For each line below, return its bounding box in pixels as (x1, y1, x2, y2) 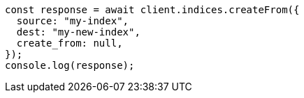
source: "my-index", (16, 15, 129, 26)
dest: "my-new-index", (16, 26, 140, 38)
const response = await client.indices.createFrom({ (5, 4, 300, 15)
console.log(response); (5, 60, 135, 71)
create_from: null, (16, 38, 123, 49)
